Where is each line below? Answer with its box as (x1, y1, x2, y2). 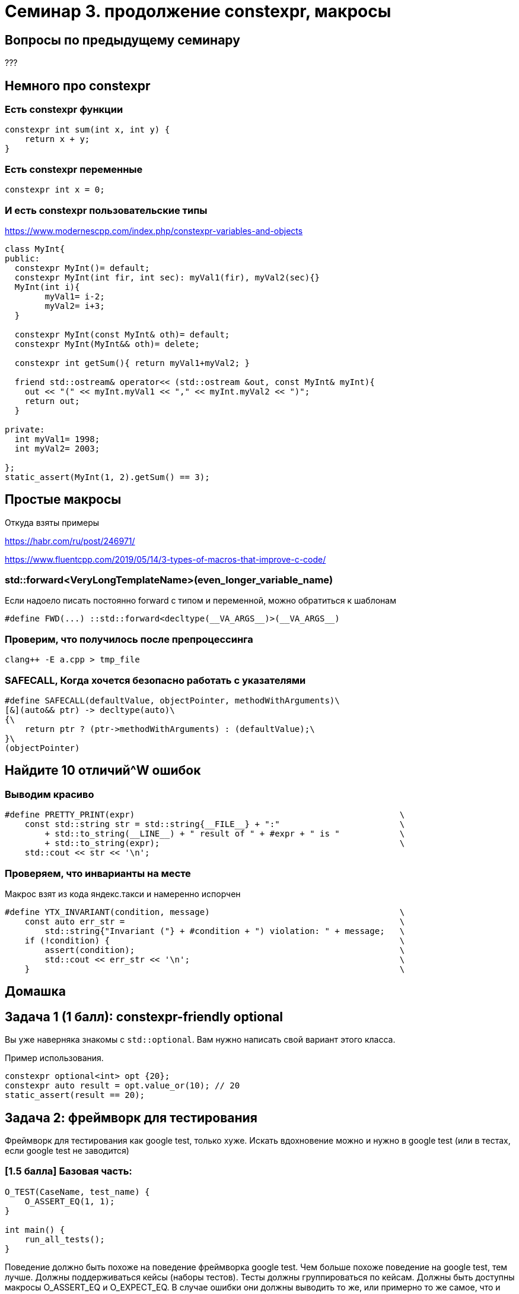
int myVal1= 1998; (14, 434, 100, 444)
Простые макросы (5, 492, 122, 507)
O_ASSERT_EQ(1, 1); (24, 1196, 115, 1206)
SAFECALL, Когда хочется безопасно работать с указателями (5, 674, 306, 686)
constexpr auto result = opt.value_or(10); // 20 (5, 1081, 240, 1091)
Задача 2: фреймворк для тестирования (5, 1110, 257, 1125)
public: (5, 253, 40, 263)
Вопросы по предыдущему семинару (5, 32, 240, 48)
